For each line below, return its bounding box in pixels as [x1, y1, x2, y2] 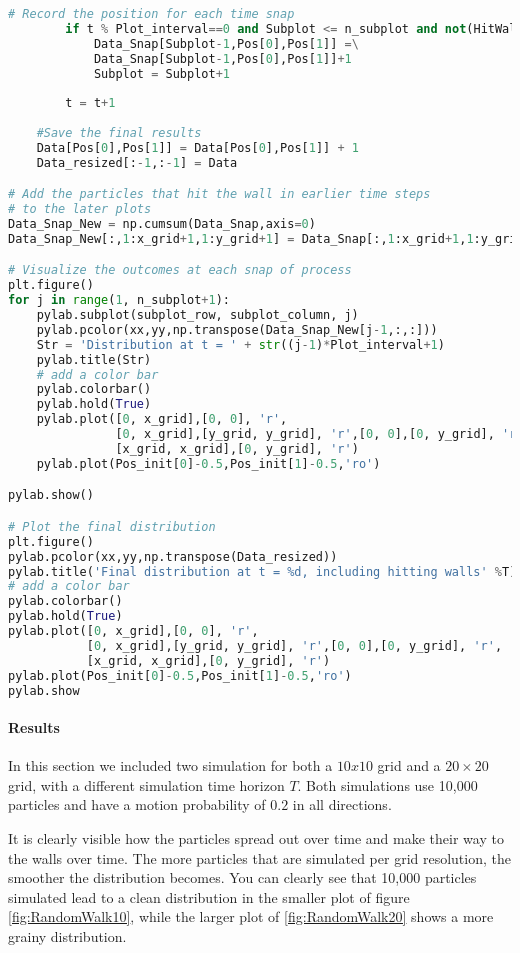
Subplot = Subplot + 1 [93, 66, 230, 81]
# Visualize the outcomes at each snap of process [8, 263, 352, 278]
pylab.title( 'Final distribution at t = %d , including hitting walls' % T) [8, 564, 517, 579]
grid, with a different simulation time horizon [8, 774, 285, 795]
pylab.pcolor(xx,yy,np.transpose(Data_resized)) [8, 549, 338, 564]
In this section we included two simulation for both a [8, 755, 333, 776]
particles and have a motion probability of [8, 794, 266, 815]
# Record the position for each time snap [8, 7, 295, 21]
